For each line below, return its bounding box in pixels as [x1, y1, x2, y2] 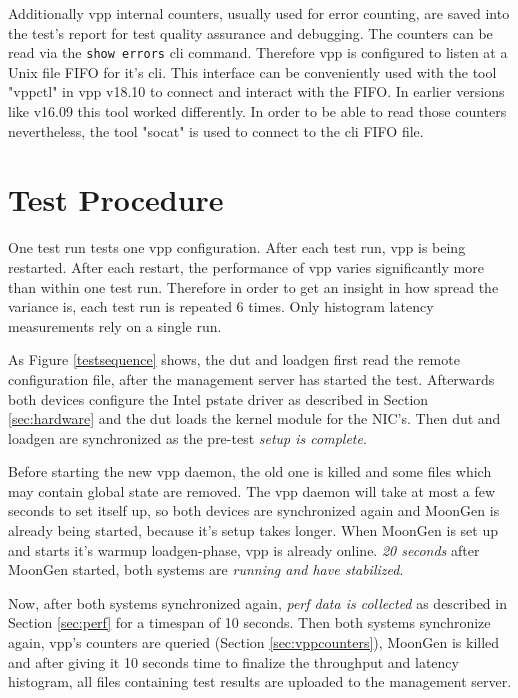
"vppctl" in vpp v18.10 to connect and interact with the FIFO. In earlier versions [8, 81, 505, 102]
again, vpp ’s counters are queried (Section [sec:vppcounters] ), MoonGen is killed [8, 632, 500, 653]
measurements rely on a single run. [8, 315, 222, 336]
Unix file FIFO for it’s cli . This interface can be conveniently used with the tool [8, 61, 497, 82]
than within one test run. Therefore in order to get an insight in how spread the [8, 276, 499, 297]
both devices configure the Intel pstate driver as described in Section [8, 388, 429, 409]
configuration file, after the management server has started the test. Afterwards [8, 368, 495, 389]
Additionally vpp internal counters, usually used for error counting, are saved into [8, 3, 510, 23]
